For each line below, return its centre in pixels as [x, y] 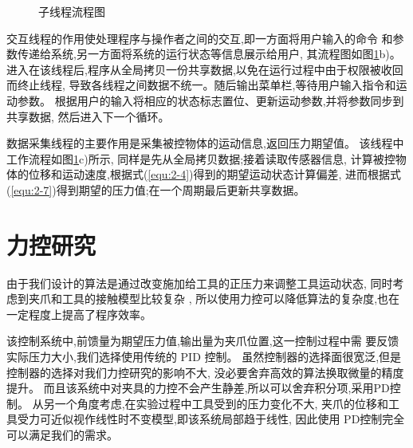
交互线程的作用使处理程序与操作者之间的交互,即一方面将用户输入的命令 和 [200, 38]
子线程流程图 [72, 11]
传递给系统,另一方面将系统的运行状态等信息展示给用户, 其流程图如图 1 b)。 [209, 54]
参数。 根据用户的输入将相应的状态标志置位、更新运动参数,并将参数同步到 [210, 100]
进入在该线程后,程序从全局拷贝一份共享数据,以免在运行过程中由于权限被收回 [205, 69]
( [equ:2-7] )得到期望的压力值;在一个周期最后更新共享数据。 [156, 189]
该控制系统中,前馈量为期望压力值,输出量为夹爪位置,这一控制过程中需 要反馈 [203, 341]
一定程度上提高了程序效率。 [79, 314]
